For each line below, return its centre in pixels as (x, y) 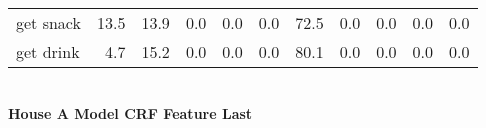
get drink (48, 51)
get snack (48, 22)
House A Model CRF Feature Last (130, 112)
